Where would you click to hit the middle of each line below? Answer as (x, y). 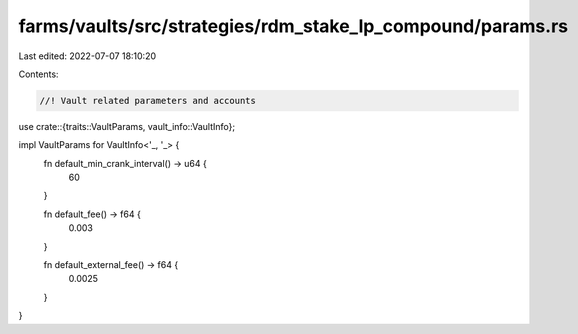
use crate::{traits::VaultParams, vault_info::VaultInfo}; (126, 126)
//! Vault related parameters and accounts (148, 100)
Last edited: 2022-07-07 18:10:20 (87, 56)
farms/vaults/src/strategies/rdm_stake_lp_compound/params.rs (293, 26)
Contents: (38, 74)
